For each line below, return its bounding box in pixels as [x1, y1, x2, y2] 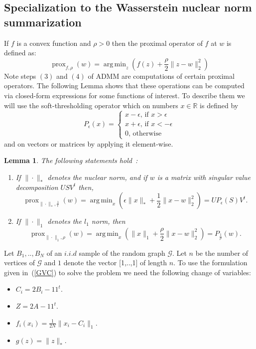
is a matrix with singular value [157, 172, 251, 182]
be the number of [195, 247, 249, 258]
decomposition [15, 181, 58, 192]
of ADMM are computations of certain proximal [88, 70, 235, 81]
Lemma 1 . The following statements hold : [4, 155, 138, 166]
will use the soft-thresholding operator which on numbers [4, 100, 178, 110]
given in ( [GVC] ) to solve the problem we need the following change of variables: [4, 267, 251, 277]
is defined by [200, 100, 239, 110]
